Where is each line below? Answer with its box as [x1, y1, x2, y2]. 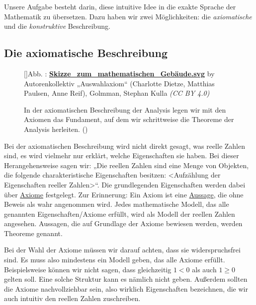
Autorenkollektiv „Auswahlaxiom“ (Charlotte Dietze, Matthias [24, 78, 215, 88]
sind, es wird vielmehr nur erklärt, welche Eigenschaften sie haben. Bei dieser [4, 150, 239, 161]
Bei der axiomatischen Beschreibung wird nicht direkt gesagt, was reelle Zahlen [4, 140, 246, 151]
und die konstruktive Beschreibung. [4, 21, 110, 31]
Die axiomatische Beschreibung [4, 45, 168, 61]
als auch [192, 264, 217, 274]
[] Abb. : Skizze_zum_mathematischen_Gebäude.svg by [24, 68, 215, 78]
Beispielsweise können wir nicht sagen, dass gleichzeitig [4, 264, 171, 274]
